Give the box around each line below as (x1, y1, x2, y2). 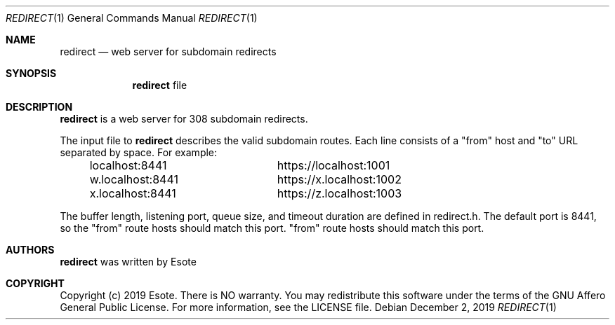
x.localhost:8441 (89, 186, 176, 200)
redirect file (132, 79, 187, 91)
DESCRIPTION (6, 101, 73, 113)
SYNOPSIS (6, 67, 57, 79)
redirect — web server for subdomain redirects (60, 46, 277, 57)
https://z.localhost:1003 (277, 186, 402, 200)
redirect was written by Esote (60, 256, 197, 268)
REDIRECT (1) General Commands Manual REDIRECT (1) (6, 12, 258, 24)
